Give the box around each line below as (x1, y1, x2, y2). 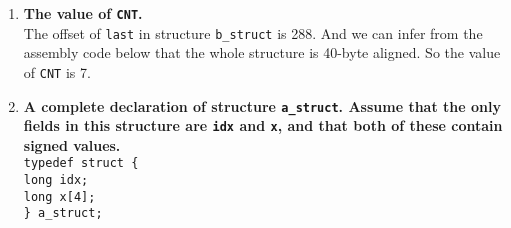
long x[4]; (23, 189, 96, 204)
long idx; (23, 173, 89, 188)
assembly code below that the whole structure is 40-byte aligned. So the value (23, 42, 501, 63)
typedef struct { (23, 156, 139, 171)
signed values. (23, 134, 121, 155)
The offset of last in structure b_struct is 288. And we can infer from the (23, 22, 483, 43)
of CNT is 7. (23, 61, 91, 82)
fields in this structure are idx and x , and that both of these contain (23, 115, 503, 136)
